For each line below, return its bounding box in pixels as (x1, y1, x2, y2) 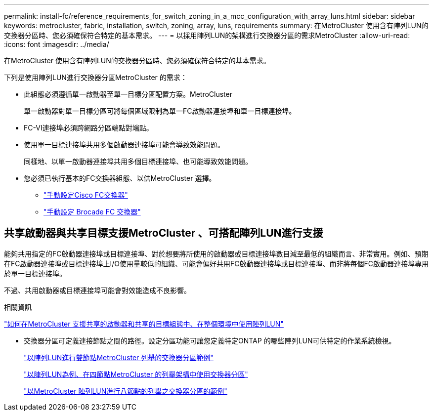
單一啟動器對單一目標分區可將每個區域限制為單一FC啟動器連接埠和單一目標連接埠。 (24, 107, 296, 115)
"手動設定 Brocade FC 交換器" (43, 207, 141, 216)
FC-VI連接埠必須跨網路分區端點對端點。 (24, 124, 153, 132)
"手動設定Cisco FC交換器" (43, 191, 128, 199)
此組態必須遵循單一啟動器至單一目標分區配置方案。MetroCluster (24, 90, 232, 98)
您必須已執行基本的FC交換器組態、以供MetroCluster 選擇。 (24, 174, 216, 182)
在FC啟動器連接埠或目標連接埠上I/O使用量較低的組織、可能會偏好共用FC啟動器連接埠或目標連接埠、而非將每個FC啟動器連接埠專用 (4, 259, 429, 268)
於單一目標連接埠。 (4, 269, 66, 278)
